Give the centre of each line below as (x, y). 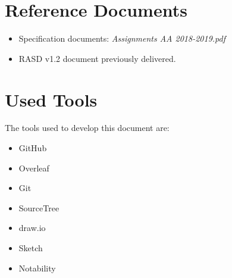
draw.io (32, 228)
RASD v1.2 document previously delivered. (97, 58)
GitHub (33, 148)
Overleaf (34, 168)
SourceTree (39, 207)
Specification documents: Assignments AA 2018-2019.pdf (122, 38)
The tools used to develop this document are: (87, 128)
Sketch (31, 248)
